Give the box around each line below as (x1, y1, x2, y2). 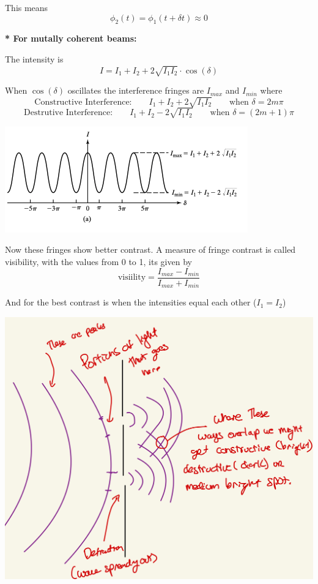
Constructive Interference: (34, 97, 132, 107)
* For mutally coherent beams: (5, 32, 137, 45)
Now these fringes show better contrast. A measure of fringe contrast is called (5, 243, 296, 256)
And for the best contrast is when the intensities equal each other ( (5, 296, 257, 309)
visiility (117, 273, 146, 282)
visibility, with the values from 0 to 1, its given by (5, 255, 192, 268)
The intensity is (5, 52, 64, 65)
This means (5, 1, 48, 13)
